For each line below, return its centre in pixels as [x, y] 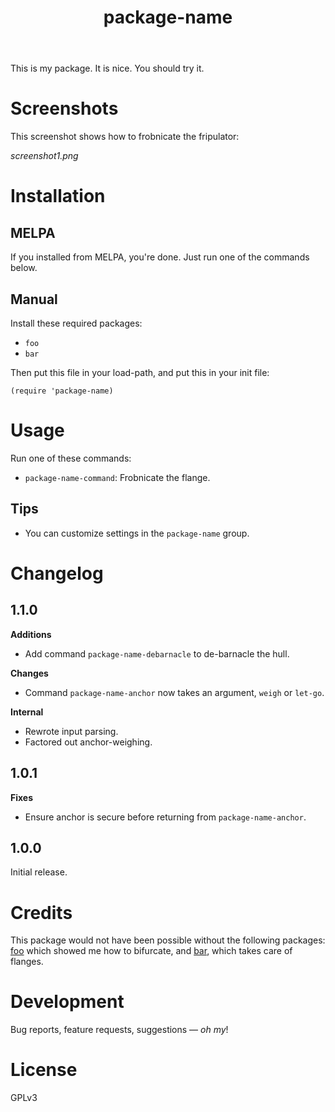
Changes [29, 673]
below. [24, 268]
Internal [27, 712]
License [44, 1070]
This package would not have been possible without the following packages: [168, 940]
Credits [41, 912]
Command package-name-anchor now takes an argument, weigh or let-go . [174, 692]
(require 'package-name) [62, 391]
